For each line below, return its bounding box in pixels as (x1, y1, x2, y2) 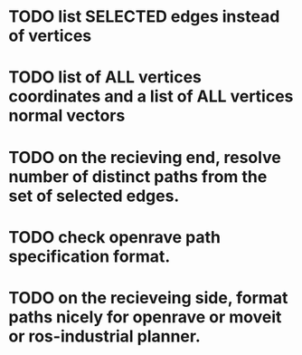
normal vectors (8, 106, 126, 126)
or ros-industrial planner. (8, 326, 201, 346)
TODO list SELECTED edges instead (8, 6, 280, 27)
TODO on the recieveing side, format (8, 287, 288, 308)
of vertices (8, 25, 92, 46)
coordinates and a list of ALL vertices (8, 86, 294, 107)
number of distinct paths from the (8, 166, 268, 187)
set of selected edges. (8, 186, 180, 206)
